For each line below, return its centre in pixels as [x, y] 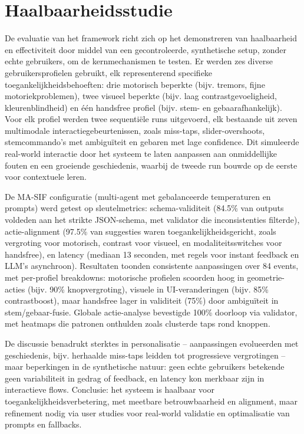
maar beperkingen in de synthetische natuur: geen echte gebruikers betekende [145, 366]
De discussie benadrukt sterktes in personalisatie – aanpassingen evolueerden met [152, 343]
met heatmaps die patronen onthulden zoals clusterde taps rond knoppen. [138, 323]
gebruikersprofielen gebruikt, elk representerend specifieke [109, 72]
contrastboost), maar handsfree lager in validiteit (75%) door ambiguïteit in [142, 300]
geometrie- [266, 277]
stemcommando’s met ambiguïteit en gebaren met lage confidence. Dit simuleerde [152, 142]
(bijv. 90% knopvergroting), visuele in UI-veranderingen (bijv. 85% [148, 289]
